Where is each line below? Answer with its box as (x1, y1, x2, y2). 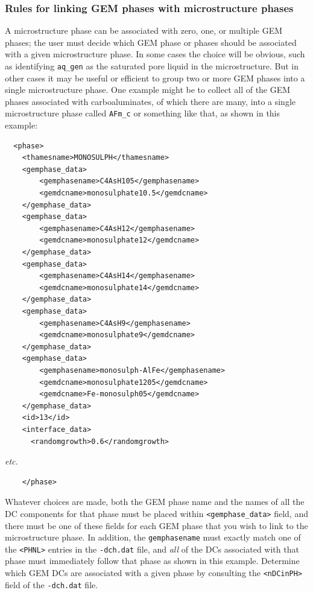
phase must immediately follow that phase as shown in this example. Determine (5, 554, 300, 567)
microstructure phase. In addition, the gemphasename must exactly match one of (5, 531, 301, 544)
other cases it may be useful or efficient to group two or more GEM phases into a (5, 71, 305, 84)
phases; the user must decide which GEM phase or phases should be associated (5, 36, 297, 48)
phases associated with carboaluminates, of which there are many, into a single (5, 95, 296, 107)
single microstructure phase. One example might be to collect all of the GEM (5, 83, 291, 96)
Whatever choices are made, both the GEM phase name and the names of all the (5, 495, 305, 508)
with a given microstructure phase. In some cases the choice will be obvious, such (5, 48, 305, 60)
